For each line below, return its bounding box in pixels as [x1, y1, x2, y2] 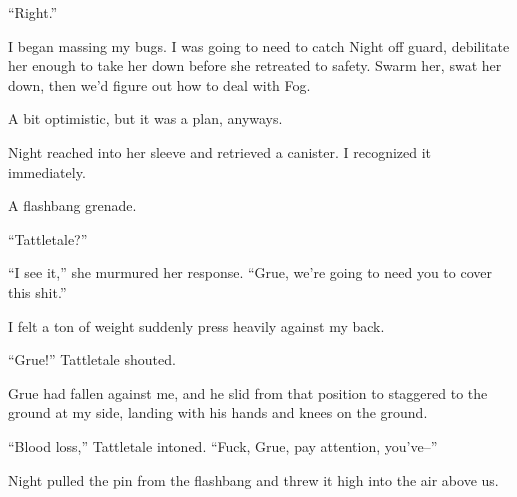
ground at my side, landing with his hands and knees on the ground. [8, 402, 428, 423]
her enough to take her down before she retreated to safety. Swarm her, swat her [8, 55, 502, 76]
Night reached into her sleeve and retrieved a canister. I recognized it [8, 141, 432, 162]
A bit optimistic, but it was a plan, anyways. [8, 108, 283, 129]
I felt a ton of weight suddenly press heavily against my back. [8, 315, 385, 336]
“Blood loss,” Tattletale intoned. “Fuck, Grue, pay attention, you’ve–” [8, 435, 438, 456]
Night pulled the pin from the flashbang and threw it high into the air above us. [8, 469, 499, 490]
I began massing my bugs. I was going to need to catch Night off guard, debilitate [8, 35, 510, 56]
